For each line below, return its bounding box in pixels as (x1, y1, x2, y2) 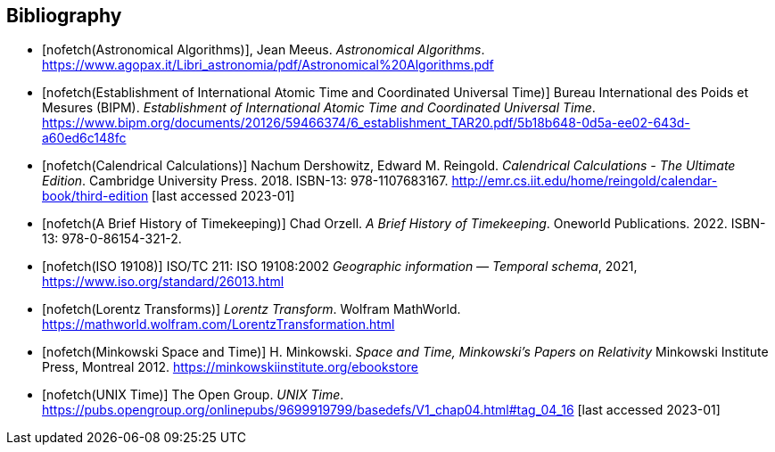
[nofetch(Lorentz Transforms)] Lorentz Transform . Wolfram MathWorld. (42, 301, 461, 317)
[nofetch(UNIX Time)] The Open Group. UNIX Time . (42, 387, 344, 403)
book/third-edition (42, 188, 149, 204)
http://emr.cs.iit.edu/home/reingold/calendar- (451, 173, 718, 189)
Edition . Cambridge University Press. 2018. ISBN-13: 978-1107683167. (42, 173, 449, 189)
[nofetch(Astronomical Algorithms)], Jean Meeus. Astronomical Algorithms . (42, 42, 485, 58)
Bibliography (6, 4, 122, 27)
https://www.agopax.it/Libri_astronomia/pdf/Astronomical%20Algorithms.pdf (42, 57, 494, 73)
